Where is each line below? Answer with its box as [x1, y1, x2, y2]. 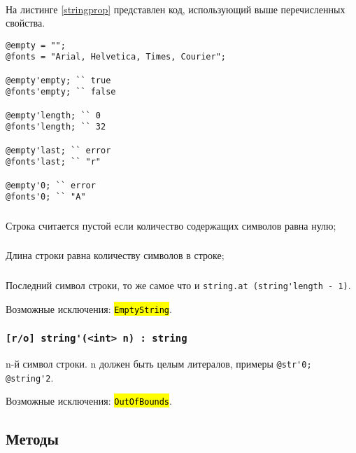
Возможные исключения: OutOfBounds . [6, 393, 172, 408]
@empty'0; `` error [6, 180, 96, 190]
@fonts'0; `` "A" [6, 192, 86, 202]
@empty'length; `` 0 [6, 110, 101, 120]
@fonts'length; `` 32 [6, 122, 106, 132]
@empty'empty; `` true [6, 75, 111, 85]
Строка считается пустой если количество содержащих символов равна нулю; [6, 218, 336, 232]
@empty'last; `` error [6, 145, 111, 155]
